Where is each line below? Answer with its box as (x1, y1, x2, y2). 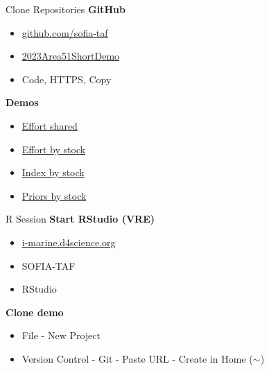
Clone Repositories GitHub (6, 2, 125, 16)
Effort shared (21, 118, 78, 132)
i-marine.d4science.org (21, 234, 116, 249)
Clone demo (6, 304, 64, 319)
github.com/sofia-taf (21, 25, 108, 40)
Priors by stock (21, 188, 87, 202)
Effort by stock (21, 141, 86, 156)
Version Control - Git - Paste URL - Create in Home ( (21, 351, 253, 365)
